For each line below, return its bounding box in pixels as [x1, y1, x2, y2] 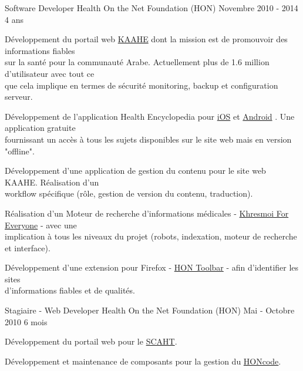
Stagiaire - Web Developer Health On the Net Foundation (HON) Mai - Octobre [5, 304, 295, 316]
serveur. [5, 90, 33, 103]
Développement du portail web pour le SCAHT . [5, 335, 177, 348]
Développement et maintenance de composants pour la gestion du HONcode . [5, 355, 281, 367]
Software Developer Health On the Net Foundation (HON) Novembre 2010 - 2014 [5, 2, 298, 14]
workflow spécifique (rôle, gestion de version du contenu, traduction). [5, 187, 253, 200]
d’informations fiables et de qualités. [5, 284, 135, 296]
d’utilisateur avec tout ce [5, 67, 95, 79]
